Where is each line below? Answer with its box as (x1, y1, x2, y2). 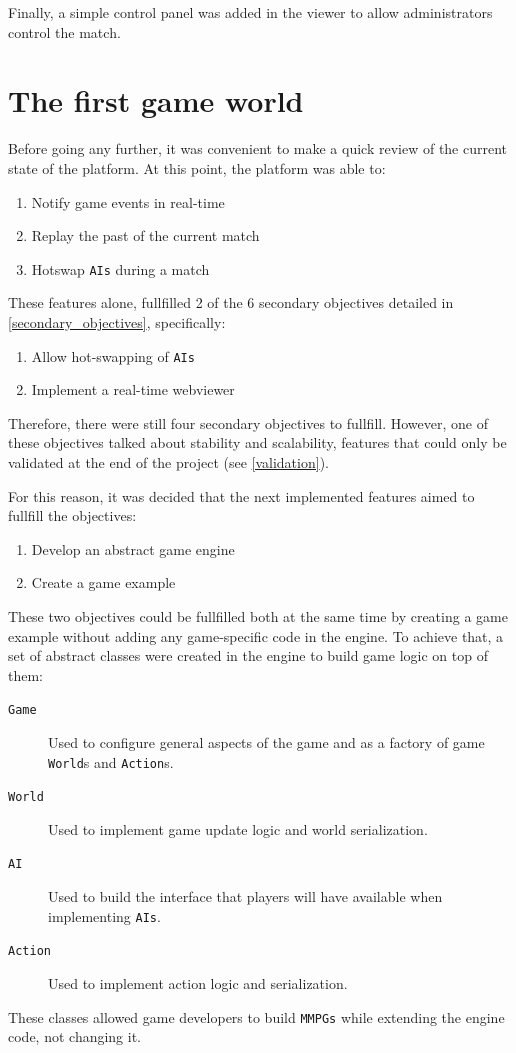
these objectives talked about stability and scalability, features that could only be (8, 432, 507, 453)
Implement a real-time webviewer (31, 379, 235, 400)
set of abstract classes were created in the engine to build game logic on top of (8, 645, 488, 666)
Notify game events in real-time (31, 191, 225, 212)
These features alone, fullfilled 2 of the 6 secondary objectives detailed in (8, 292, 454, 313)
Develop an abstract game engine (31, 538, 235, 559)
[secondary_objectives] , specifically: (8, 311, 226, 332)
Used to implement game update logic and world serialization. (48, 818, 428, 839)
